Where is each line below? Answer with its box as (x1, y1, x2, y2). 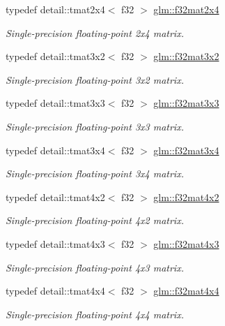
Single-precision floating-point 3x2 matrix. (6, 72, 184, 87)
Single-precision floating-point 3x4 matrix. (6, 166, 184, 181)
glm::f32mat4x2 (153, 189, 219, 204)
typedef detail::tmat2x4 (6, 2, 105, 16)
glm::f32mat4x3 (153, 236, 219, 251)
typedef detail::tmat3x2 (6, 49, 105, 64)
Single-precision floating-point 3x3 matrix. (6, 119, 184, 133)
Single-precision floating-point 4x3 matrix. (6, 260, 184, 274)
